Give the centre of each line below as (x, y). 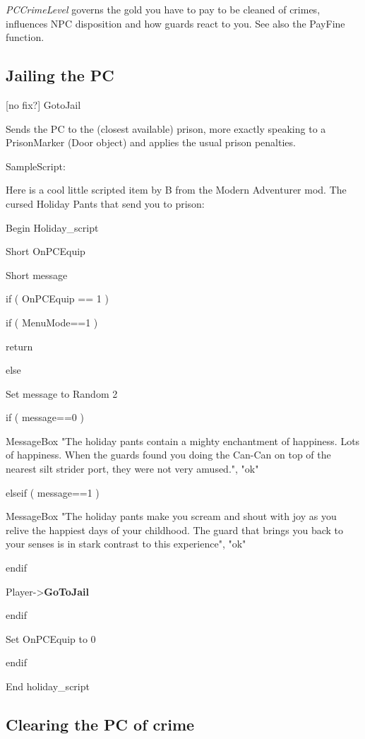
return (19, 346)
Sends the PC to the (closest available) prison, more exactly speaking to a (166, 128)
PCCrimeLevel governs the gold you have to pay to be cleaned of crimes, (163, 9)
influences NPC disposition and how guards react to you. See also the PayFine (175, 23)
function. (25, 37)
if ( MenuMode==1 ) (52, 322)
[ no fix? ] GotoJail (43, 104)
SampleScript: (36, 166)
